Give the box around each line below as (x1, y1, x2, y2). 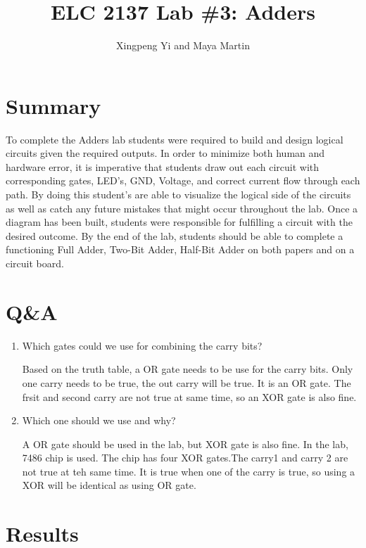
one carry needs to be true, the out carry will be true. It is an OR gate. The (22, 375, 351, 390)
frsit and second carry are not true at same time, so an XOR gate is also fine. (22, 389, 357, 404)
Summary (6, 91, 101, 120)
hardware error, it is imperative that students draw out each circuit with (6, 159, 320, 174)
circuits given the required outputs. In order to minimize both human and (6, 146, 325, 160)
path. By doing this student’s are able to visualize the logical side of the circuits (6, 187, 351, 202)
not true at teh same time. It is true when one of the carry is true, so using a (22, 464, 355, 478)
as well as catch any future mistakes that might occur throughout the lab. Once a (6, 200, 358, 215)
